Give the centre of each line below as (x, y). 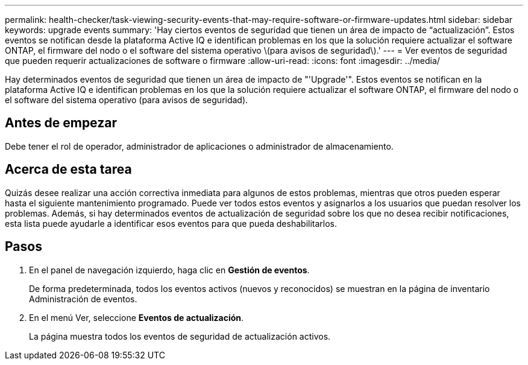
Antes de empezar (61, 123)
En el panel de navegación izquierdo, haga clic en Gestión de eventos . (169, 270)
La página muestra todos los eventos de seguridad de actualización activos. (180, 336)
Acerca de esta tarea (68, 170)
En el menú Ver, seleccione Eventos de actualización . (137, 317)
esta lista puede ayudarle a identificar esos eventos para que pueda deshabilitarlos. (171, 223)
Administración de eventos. (83, 299)
